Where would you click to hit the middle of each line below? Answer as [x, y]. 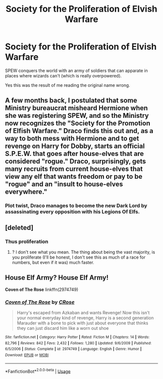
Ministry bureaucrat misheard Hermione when [76, 108]
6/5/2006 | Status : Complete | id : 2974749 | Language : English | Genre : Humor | [73, 349]
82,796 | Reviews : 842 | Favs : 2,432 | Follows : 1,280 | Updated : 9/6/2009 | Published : [78, 343]
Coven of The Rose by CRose [40, 302]
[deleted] [19, 227]
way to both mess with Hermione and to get [72, 139]
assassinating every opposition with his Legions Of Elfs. [73, 212]
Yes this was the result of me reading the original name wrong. [67, 85]
